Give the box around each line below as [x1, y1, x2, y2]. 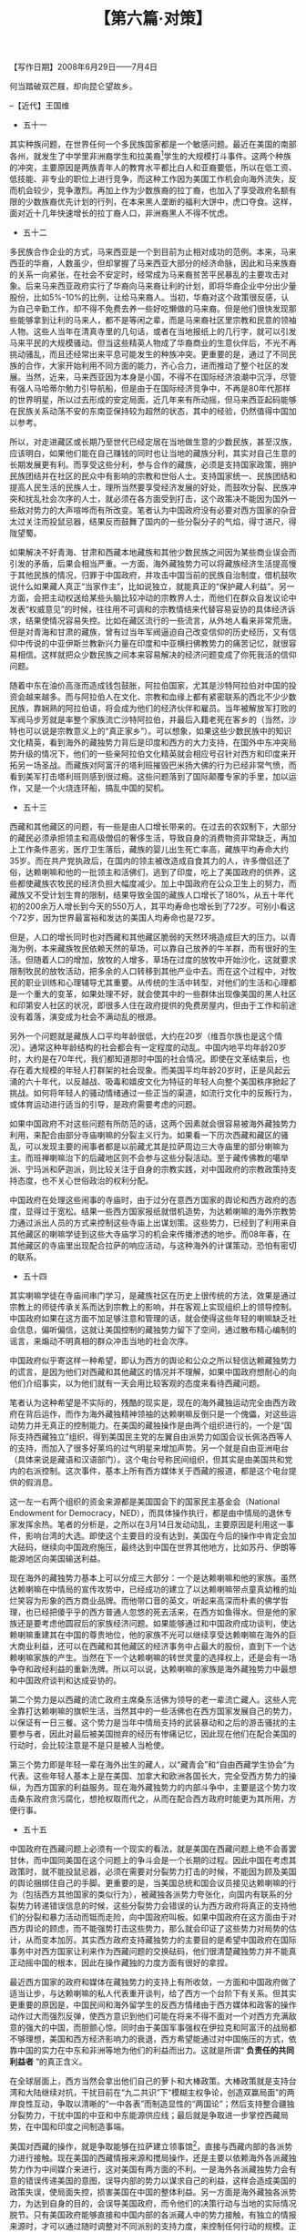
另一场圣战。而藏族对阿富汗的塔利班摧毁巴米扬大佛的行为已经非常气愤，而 [16, 759, 297, 770]
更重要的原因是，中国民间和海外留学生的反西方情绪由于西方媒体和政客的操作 [9, 1999, 297, 2010]
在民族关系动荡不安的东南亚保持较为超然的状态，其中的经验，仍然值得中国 [9, 405, 289, 416]
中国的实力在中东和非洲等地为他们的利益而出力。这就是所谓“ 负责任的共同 [16, 2044, 295, 2055]
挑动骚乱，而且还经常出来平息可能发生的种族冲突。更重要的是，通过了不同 [9, 348, 289, 360]
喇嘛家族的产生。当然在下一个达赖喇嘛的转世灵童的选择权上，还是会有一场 [16, 1652, 297, 1663]
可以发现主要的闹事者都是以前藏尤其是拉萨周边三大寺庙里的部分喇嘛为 [25, 1140, 289, 1152]
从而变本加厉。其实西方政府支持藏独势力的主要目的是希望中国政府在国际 [25, 1934, 297, 1945]
